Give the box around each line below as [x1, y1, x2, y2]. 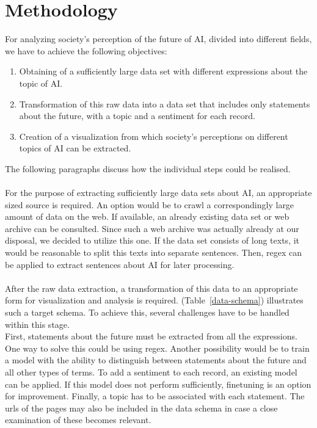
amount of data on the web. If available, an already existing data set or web [5, 210, 290, 223]
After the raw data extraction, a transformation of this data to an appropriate [5, 281, 298, 294]
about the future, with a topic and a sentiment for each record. [19, 109, 255, 122]
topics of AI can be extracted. [19, 142, 131, 154]
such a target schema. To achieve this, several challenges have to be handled [5, 306, 290, 318]
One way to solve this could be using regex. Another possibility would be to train [5, 341, 310, 354]
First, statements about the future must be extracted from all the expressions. [5, 330, 297, 343]
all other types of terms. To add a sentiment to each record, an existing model [5, 365, 297, 378]
